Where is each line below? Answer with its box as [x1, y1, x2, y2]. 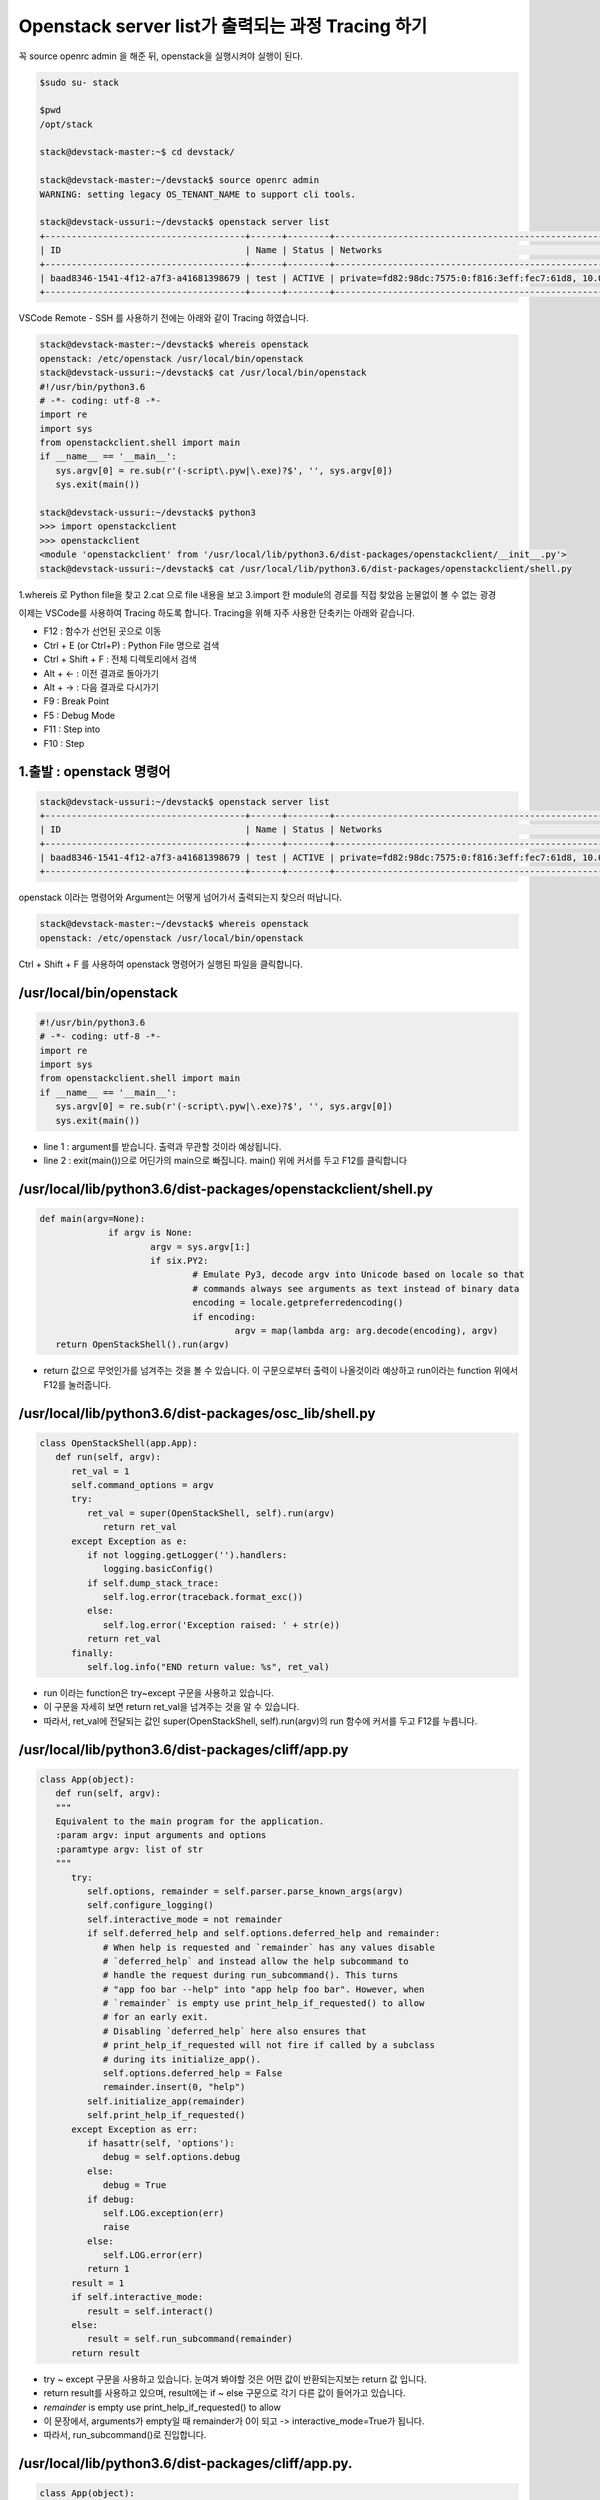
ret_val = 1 [71, 1465, 130, 1477]
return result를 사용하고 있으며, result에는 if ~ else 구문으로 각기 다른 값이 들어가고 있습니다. [43, 2387, 406, 2399]
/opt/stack [39, 118, 93, 130]
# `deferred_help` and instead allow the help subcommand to [102, 1955, 409, 1967]
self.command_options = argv [71, 1479, 214, 1490]
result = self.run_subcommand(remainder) [86, 2333, 294, 2345]
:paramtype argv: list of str [55, 1843, 204, 1855]
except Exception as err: [71, 2123, 199, 2135]
